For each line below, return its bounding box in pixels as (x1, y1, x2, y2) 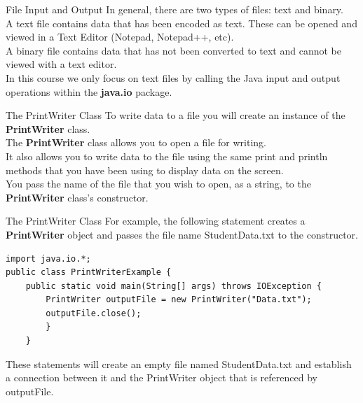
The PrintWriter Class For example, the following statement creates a (6, 213, 306, 228)
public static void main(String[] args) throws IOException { (25, 281, 322, 291)
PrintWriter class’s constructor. (6, 190, 149, 204)
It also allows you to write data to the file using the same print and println (6, 148, 328, 163)
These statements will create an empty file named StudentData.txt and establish (6, 356, 352, 371)
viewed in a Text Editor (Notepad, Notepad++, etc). (6, 29, 234, 44)
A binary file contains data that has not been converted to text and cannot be (6, 43, 341, 57)
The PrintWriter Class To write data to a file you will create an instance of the (6, 108, 345, 122)
